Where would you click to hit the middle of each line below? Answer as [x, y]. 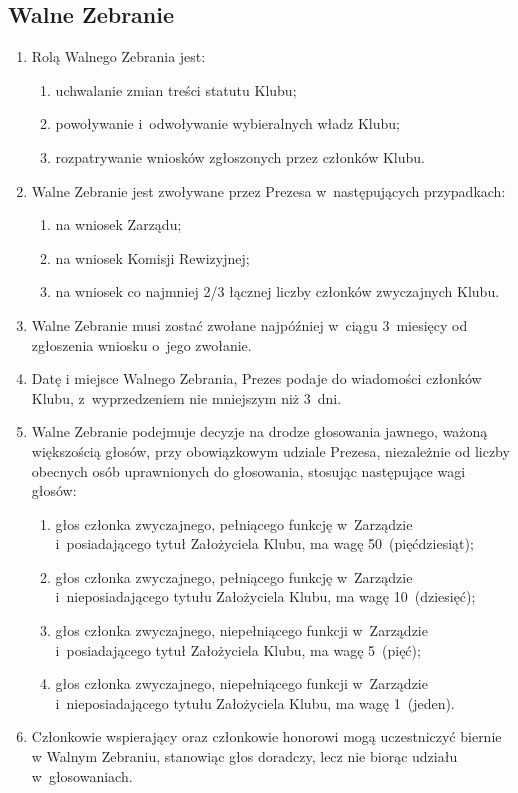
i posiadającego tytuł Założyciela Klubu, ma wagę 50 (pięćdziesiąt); [264, 543]
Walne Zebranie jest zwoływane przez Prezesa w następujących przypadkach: [268, 190]
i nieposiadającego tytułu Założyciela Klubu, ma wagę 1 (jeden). [255, 702]
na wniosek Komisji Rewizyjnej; [152, 257]
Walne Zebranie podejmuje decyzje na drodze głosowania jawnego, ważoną [259, 431]
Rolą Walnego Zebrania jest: [118, 56]
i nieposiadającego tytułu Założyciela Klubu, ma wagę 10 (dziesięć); [265, 596]
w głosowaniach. [82, 775]
